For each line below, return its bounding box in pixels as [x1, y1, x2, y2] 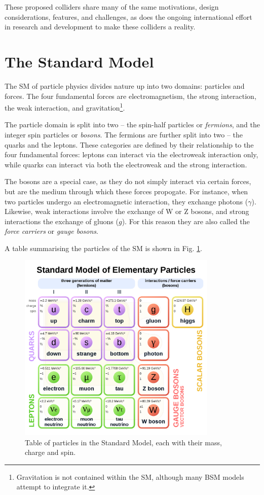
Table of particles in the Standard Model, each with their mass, [25, 437, 222, 447]
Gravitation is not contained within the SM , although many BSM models [16, 471, 244, 482]
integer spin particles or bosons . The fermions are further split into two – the [5, 129, 243, 139]
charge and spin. [25, 447, 76, 457]
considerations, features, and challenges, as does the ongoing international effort [5, 11, 252, 22]
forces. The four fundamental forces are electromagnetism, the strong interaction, [5, 90, 256, 101]
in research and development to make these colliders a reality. [5, 21, 196, 32]
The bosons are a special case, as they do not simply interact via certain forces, [5, 176, 251, 187]
